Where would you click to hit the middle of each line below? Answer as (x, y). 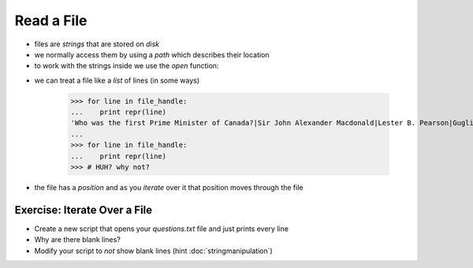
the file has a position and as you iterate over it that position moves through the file (169, 188)
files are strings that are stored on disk (97, 44)
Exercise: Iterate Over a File (84, 209)
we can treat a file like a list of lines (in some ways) (117, 80)
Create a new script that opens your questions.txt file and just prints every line (162, 229)
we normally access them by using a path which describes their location (152, 54)
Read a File (51, 20)
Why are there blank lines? (78, 240)
